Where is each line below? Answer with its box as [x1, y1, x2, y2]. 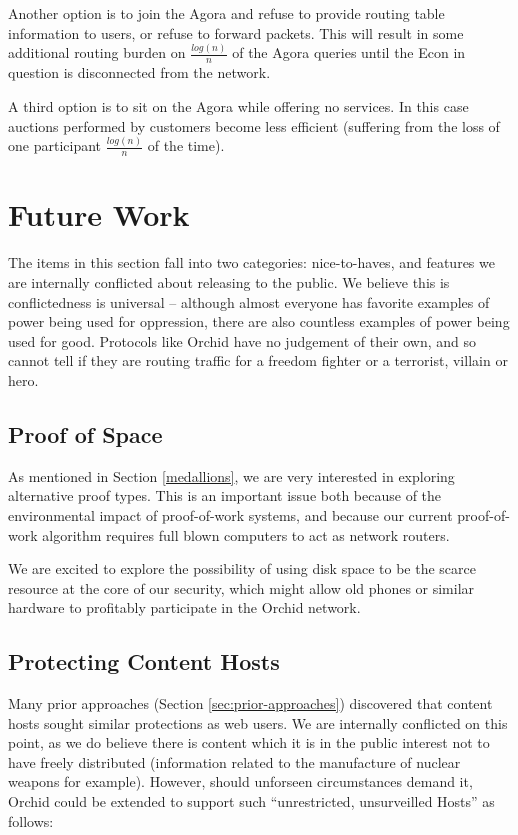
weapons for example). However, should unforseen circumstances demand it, [8, 771, 473, 792]
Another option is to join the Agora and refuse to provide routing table [8, 3, 445, 23]
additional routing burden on [8, 42, 186, 63]
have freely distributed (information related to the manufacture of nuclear [8, 751, 461, 772]
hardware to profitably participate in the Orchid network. [8, 597, 361, 618]
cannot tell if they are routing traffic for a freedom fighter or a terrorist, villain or [8, 350, 508, 371]
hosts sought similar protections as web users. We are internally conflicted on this [8, 712, 508, 733]
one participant [8, 135, 102, 156]
